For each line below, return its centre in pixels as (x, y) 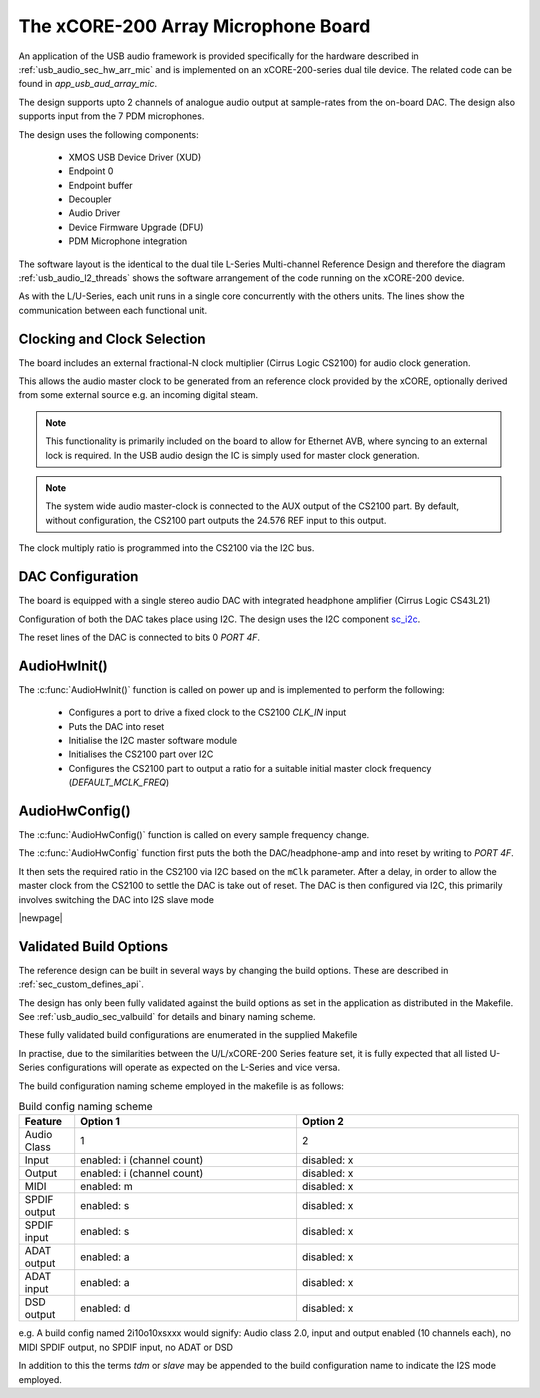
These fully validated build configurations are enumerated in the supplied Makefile (188, 1035)
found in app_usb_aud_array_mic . (88, 84)
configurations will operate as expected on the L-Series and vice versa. (193, 1067)
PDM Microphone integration (128, 241)
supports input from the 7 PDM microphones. (111, 116)
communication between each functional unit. (113, 310)
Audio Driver (94, 213)
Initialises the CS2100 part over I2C (141, 754)
